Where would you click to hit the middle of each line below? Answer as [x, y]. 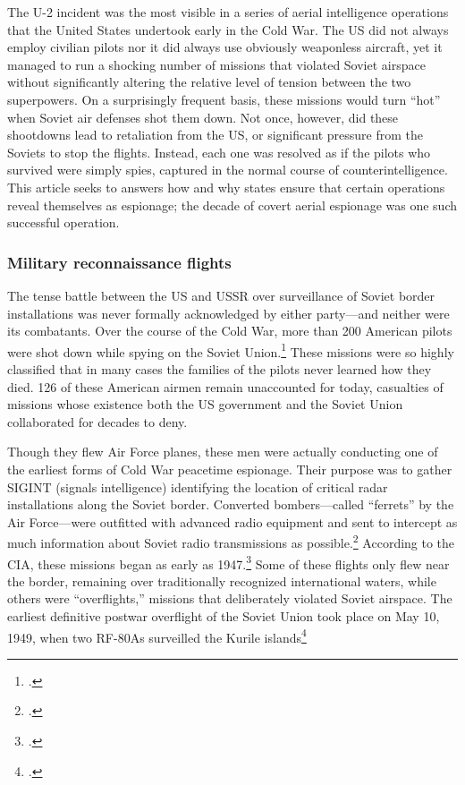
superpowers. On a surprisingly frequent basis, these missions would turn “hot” [224, 99]
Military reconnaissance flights [119, 262]
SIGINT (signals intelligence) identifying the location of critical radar [198, 486]
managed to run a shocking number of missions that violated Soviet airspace [216, 64]
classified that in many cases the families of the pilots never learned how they [220, 368]
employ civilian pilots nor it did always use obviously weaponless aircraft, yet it [225, 47]
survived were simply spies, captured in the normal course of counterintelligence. [228, 170]
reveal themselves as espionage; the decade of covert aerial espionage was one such [232, 205]
